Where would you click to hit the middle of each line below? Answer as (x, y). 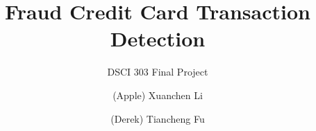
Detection (158, 38)
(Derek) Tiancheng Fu (158, 118)
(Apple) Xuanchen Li (158, 95)
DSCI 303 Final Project (158, 72)
